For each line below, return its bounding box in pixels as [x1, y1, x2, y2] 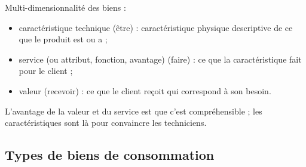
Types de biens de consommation [5, 146, 215, 164]
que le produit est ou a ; [19, 33, 108, 45]
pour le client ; [19, 64, 73, 77]
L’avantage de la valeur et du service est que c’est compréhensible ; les [5, 104, 262, 117]
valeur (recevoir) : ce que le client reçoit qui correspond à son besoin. [19, 84, 271, 97]
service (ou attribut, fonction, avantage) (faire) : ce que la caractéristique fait [19, 52, 302, 65]
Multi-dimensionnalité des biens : [5, 1, 126, 13]
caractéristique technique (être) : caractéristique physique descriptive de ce [19, 21, 293, 33]
